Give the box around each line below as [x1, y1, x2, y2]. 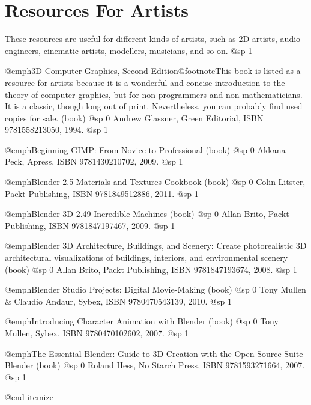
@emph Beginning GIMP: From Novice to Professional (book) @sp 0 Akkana [5, 143, 286, 156]
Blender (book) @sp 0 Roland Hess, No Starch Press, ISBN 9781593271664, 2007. [5, 359, 305, 371]
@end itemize [5, 391, 53, 403]
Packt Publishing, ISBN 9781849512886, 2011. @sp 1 [5, 187, 199, 199]
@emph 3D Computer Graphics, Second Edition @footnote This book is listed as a [5, 64, 301, 77]
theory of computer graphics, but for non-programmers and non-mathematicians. [5, 88, 303, 100]
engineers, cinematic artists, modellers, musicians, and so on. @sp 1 [5, 44, 253, 56]
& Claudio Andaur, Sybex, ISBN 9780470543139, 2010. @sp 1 [5, 294, 232, 307]
